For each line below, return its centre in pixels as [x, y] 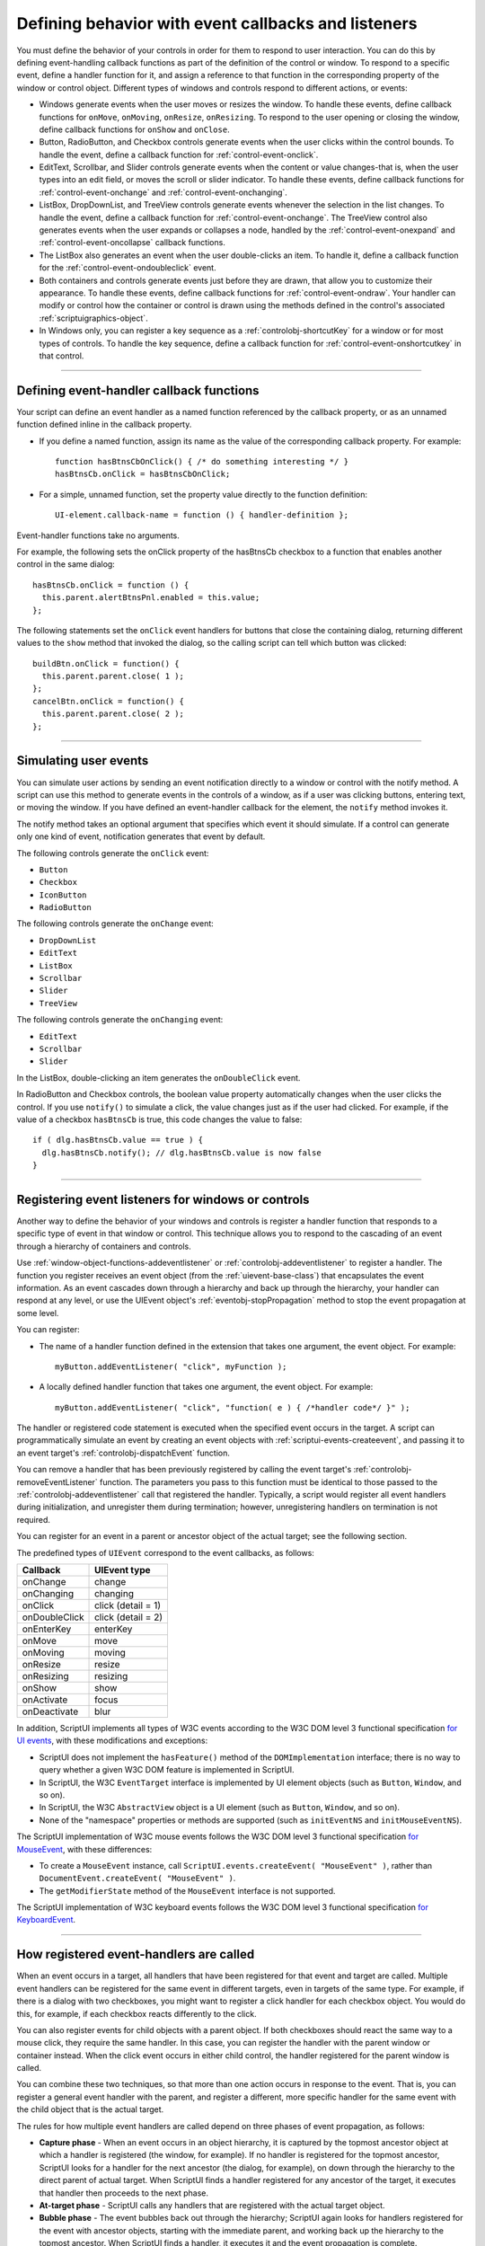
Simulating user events [83, 760]
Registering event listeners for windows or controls [163, 1199]
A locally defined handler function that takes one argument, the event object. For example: [206, 1387]
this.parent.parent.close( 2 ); [113, 714]
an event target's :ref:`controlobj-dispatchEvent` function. [123, 1453]
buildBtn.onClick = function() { [106, 663]
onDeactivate [50, 1711]
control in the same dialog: [66, 564]
